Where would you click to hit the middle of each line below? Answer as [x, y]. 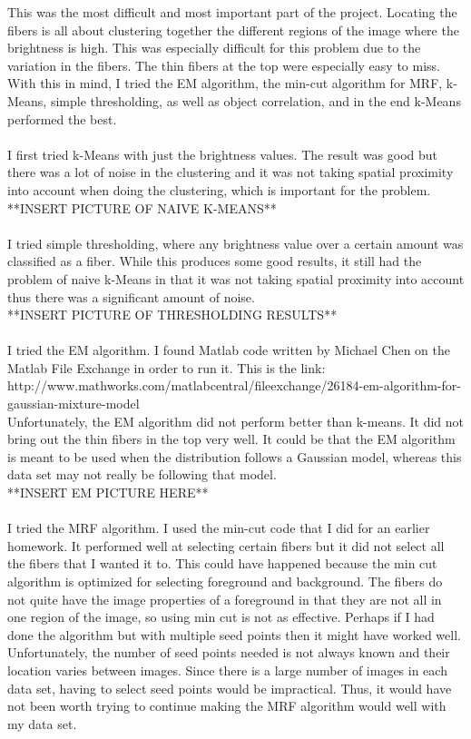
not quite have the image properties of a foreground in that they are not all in [225, 599]
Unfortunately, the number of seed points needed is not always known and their [229, 652]
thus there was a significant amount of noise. [131, 296]
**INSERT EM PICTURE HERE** [108, 493]
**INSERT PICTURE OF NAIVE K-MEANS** [142, 207]
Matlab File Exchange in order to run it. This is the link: [167, 367]
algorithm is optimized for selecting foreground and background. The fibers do [225, 581]
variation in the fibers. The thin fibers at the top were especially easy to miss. [224, 65]
